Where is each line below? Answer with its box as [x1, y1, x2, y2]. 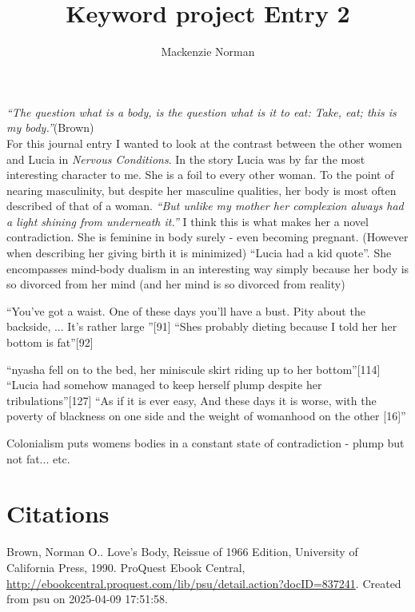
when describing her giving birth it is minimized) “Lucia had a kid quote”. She [6, 244, 392, 261]
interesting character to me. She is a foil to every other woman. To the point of [6, 166, 394, 183]
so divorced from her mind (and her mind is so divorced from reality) [6, 276, 345, 292]
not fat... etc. [6, 450, 70, 467]
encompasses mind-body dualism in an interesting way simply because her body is [6, 260, 409, 276]
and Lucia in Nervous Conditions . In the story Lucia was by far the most [6, 150, 365, 167]
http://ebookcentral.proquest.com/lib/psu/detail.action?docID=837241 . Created [6, 574, 401, 591]
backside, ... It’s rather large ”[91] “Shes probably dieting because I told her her [6, 318, 397, 335]
